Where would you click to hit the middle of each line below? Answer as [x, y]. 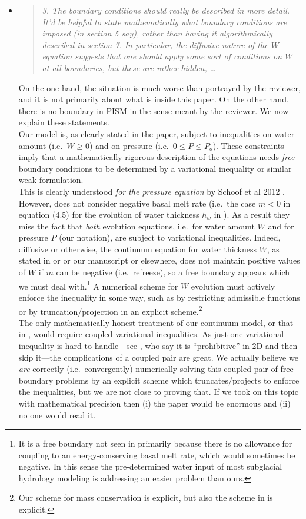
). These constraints [248, 145]
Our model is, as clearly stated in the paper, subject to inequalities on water [157, 133]
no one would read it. [57, 415]
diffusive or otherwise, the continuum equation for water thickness [137, 249]
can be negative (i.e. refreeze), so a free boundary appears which [173, 272]
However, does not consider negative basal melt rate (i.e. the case [137, 203]
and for [281, 226]
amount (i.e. [41, 145]
